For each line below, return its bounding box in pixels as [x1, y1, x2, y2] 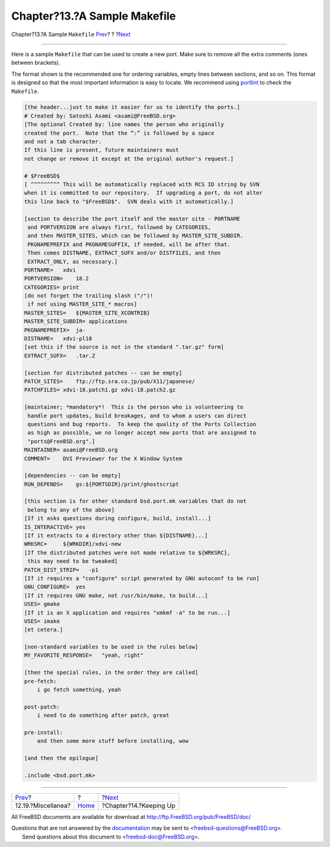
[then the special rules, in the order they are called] [24, 669, 199, 676]
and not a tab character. [24, 138, 102, 145]
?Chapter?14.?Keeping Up [101, 801, 175, 810]
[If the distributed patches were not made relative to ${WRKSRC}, [24, 549, 231, 556]
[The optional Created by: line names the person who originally [24, 121, 224, 128]
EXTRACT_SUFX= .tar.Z [24, 352, 96, 359]
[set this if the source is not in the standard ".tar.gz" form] [24, 343, 224, 351]
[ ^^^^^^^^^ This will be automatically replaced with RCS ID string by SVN [24, 181, 260, 188]
